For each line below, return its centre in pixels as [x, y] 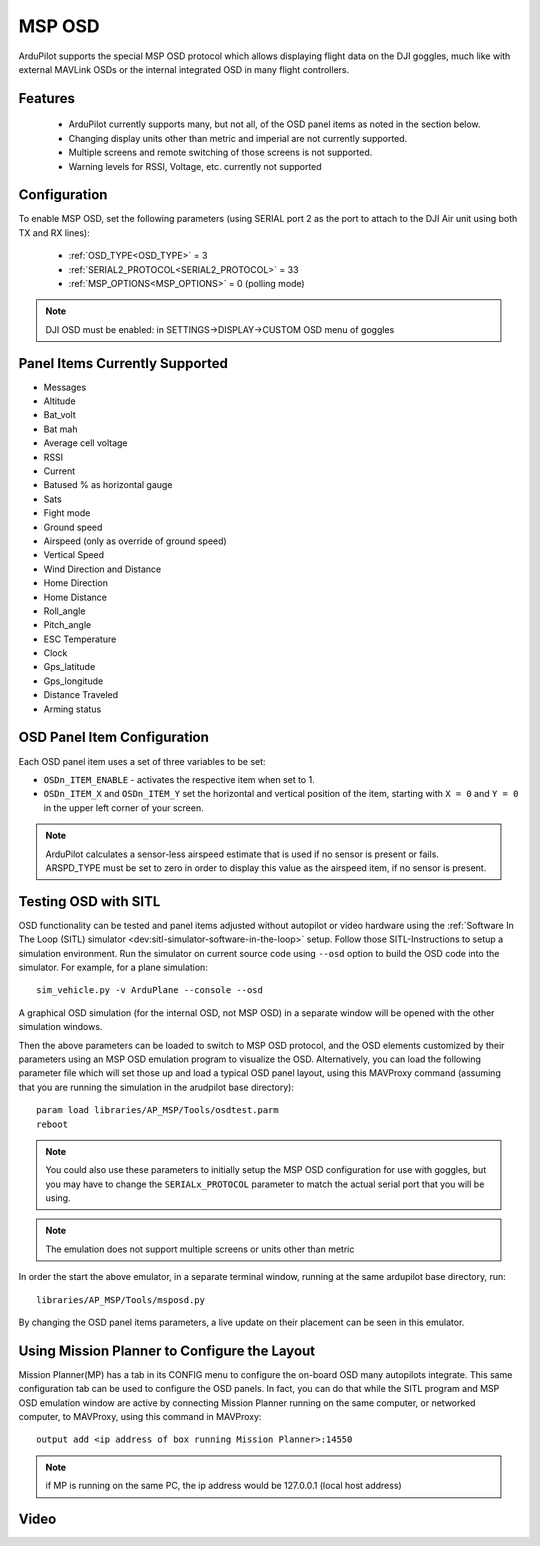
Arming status [72, 709]
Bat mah [60, 429]
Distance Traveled [81, 695]
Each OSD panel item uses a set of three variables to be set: [142, 761]
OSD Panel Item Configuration [114, 737]
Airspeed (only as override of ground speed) [135, 541]
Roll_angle [64, 611]
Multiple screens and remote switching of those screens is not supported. [220, 152]
